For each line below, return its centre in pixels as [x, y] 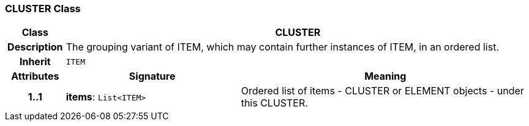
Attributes [35, 76]
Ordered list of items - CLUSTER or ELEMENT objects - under [382, 91]
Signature [152, 76]
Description [35, 47]
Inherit [35, 62]
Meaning [385, 76]
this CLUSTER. [274, 103]
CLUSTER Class [43, 9]
